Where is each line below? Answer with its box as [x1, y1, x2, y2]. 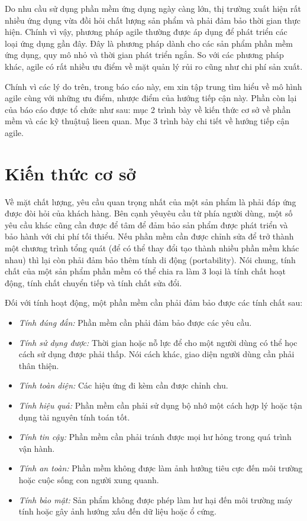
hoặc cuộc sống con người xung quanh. [18, 473, 159, 486]
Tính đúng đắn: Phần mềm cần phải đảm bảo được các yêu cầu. [18, 316, 252, 328]
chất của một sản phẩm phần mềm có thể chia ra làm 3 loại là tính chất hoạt [5, 265, 286, 277]
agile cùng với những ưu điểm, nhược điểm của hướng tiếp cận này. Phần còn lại [5, 92, 297, 104]
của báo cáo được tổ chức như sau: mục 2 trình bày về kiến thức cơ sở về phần [5, 103, 291, 115]
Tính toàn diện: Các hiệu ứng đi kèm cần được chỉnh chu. [18, 379, 228, 391]
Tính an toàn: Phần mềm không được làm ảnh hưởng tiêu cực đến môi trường [18, 462, 303, 474]
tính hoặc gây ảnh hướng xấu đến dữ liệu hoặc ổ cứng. [18, 505, 216, 517]
